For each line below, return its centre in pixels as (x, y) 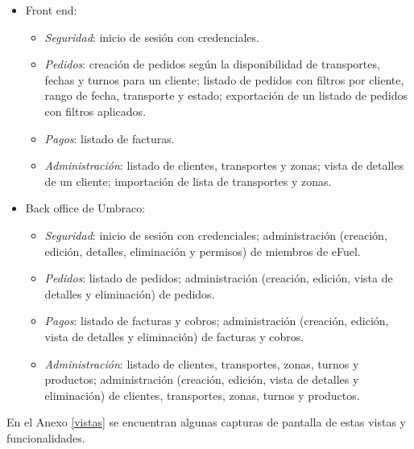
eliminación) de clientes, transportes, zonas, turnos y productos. (202, 395)
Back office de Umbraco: (85, 208)
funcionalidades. (46, 437)
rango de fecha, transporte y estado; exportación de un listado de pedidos (226, 95)
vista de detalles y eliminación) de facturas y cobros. (174, 336)
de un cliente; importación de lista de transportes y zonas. (188, 181)
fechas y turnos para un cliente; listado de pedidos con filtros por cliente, (224, 79)
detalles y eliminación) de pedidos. (130, 293)
